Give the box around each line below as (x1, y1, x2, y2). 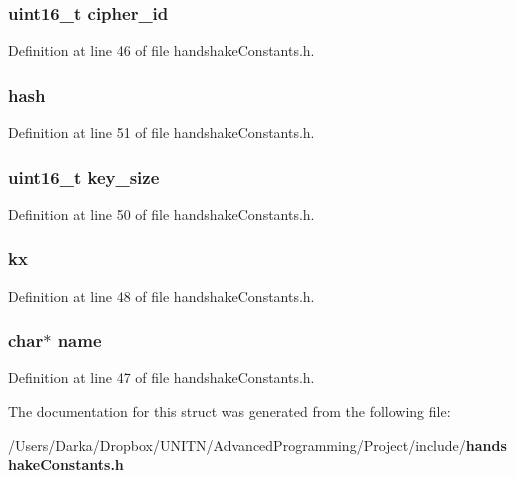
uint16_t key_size (8, 164, 160, 189)
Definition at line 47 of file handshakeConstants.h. (8, 367, 315, 388)
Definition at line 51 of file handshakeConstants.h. (8, 122, 315, 143)
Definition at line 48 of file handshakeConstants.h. (8, 285, 315, 306)
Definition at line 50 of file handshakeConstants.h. (8, 203, 315, 224)
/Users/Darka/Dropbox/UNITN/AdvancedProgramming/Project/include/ (8, 434, 466, 455)
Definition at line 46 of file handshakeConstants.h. (8, 40, 315, 61)
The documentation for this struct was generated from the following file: (8, 401, 451, 422)
